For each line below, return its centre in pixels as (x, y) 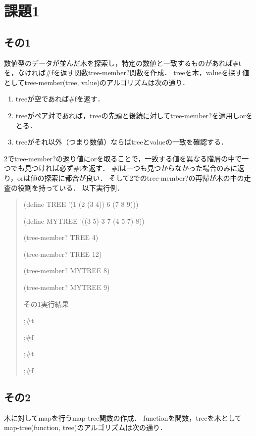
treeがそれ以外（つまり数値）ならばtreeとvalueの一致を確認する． (122, 142)
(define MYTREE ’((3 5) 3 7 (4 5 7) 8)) (84, 220)
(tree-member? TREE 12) (63, 254)
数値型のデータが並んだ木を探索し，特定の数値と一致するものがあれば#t (123, 63)
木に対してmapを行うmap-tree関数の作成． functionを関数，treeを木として (123, 417)
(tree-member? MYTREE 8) (67, 270)
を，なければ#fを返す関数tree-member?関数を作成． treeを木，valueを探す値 (127, 73)
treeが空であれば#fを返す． (60, 99)
